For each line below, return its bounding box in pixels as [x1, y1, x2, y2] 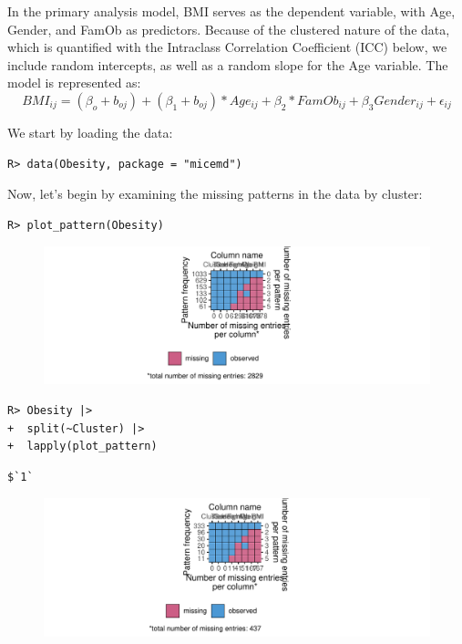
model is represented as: [7, 73, 141, 92]
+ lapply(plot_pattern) [7, 440, 158, 453]
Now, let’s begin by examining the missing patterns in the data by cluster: [7, 184, 423, 203]
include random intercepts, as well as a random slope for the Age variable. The [7, 55, 448, 74]
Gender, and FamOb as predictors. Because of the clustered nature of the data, [7, 19, 450, 38]
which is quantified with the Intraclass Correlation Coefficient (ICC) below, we [7, 37, 447, 57]
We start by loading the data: [7, 122, 173, 141]
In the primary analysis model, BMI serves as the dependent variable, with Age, [7, 2, 456, 20]
